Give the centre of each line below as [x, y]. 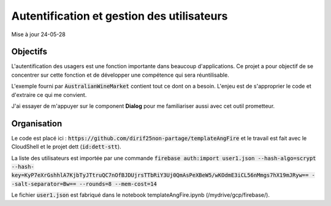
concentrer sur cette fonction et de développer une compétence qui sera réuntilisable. [120, 75]
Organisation [37, 124]
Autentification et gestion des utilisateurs [120, 16]
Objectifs [29, 52]
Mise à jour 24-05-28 [38, 34]
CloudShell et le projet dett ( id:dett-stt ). [67, 147]
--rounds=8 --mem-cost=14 [118, 184]
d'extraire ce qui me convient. [49, 94]
